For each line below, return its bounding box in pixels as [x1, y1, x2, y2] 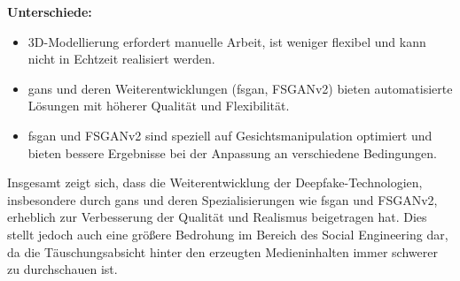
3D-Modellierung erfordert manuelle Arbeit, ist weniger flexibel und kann [27, 32, 426, 50]
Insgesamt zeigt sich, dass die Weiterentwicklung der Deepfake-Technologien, [7, 173, 423, 192]
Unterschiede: [7, 3, 92, 20]
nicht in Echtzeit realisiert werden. [27, 49, 215, 68]
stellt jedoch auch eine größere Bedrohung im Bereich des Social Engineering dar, [7, 224, 448, 243]
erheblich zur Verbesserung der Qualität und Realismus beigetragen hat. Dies [7, 208, 427, 226]
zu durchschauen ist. [7, 260, 118, 278]
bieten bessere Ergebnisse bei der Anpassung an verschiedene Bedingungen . [27, 143, 437, 162]
